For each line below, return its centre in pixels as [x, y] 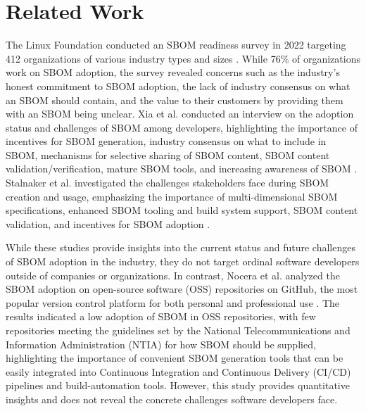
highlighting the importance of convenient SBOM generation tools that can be [175, 358]
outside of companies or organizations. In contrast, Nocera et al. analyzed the [173, 275]
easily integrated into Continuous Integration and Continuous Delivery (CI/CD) [178, 371]
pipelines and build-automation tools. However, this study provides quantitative [178, 385]
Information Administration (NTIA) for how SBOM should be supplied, [161, 344]
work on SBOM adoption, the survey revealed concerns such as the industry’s [173, 72]
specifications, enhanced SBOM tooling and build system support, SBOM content [182, 210]
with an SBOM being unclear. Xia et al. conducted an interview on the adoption [180, 114]
